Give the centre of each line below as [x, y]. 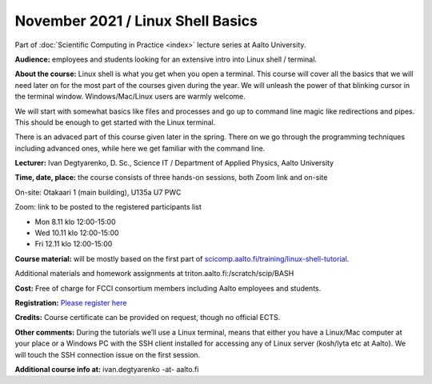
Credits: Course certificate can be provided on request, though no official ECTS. [148, 318]
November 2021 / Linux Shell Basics [136, 21]
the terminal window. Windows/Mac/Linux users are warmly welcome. [130, 97]
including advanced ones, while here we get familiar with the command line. [140, 148]
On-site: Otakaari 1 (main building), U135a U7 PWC [98, 192]
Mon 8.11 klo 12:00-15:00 [75, 222]
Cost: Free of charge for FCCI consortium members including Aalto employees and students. [168, 288]
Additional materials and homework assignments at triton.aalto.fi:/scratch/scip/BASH [154, 274]
